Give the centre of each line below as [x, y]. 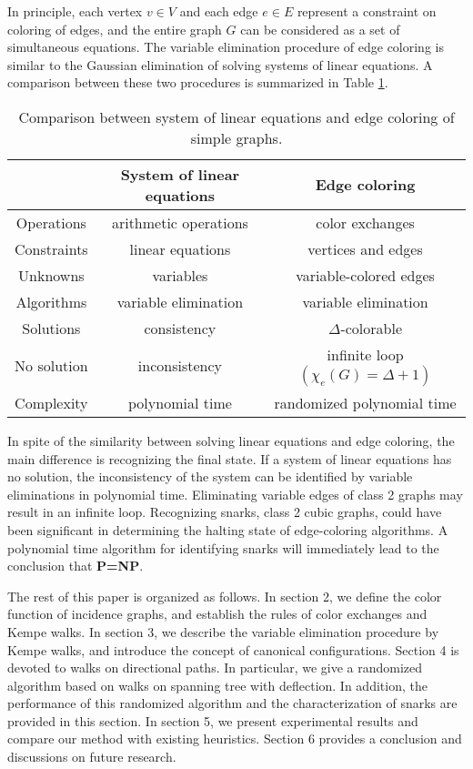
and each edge [219, 11]
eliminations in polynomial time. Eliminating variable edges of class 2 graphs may [235, 494]
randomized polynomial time [365, 402]
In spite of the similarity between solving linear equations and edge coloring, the [231, 440]
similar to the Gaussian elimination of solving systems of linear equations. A [220, 64]
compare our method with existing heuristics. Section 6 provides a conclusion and [235, 739]
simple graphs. [236, 137]
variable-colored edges [365, 275]
